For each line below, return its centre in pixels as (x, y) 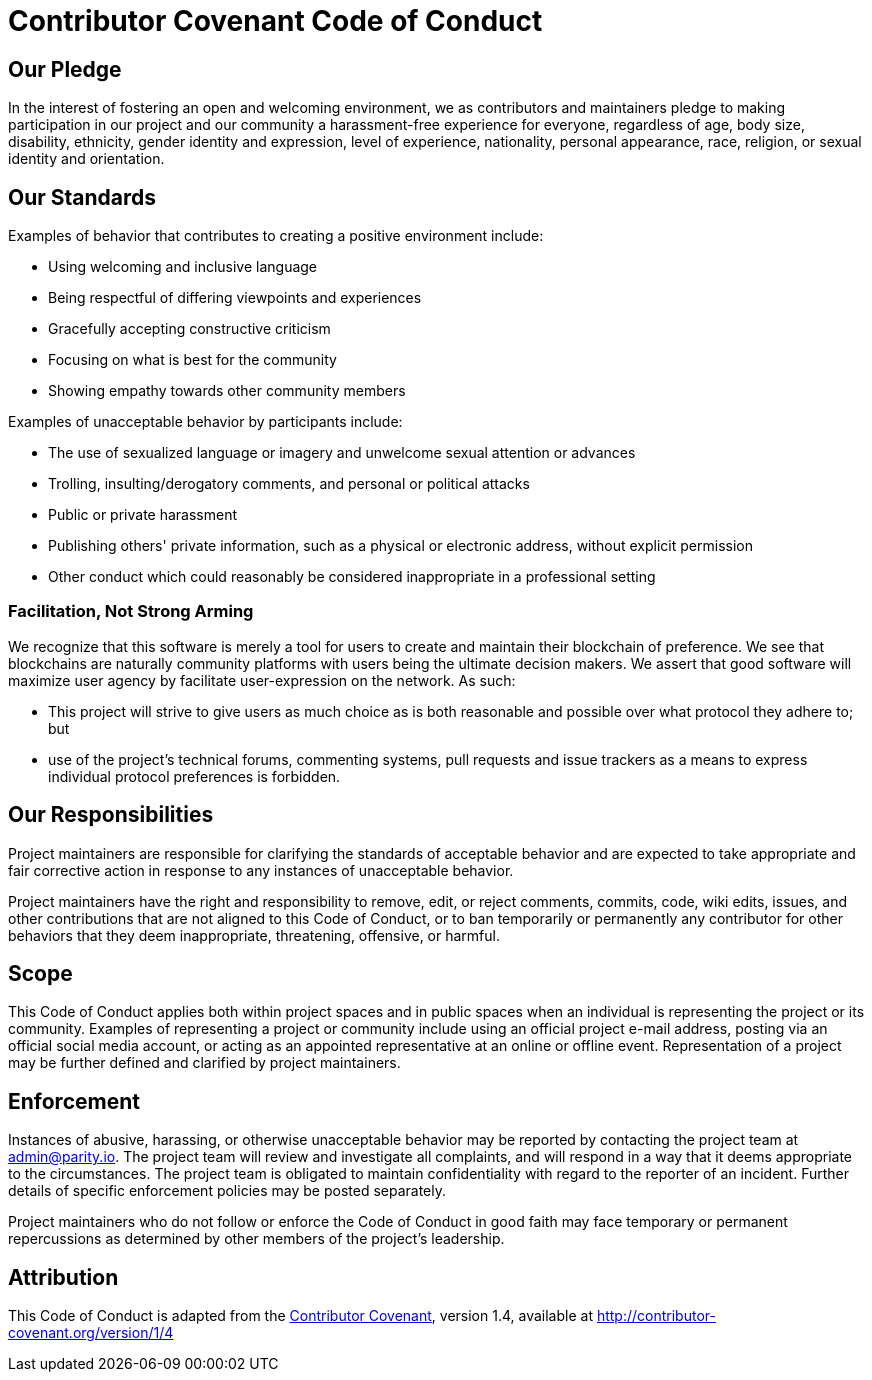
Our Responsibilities (111, 815)
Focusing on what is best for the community (192, 360)
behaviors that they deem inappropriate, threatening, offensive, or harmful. (254, 935)
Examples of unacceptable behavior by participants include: (205, 422)
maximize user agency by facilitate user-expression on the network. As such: (262, 680)
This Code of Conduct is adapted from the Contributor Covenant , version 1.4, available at (300, 1316)
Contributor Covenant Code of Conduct (275, 21)
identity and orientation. (86, 159)
